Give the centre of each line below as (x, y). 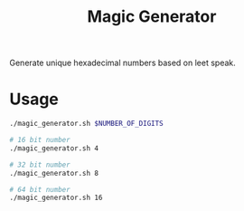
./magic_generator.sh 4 (54, 148)
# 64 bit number (40, 189)
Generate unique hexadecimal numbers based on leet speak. (123, 63)
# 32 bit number (40, 165)
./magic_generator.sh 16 (56, 198)
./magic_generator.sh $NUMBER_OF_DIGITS (87, 124)
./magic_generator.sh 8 (54, 173)
